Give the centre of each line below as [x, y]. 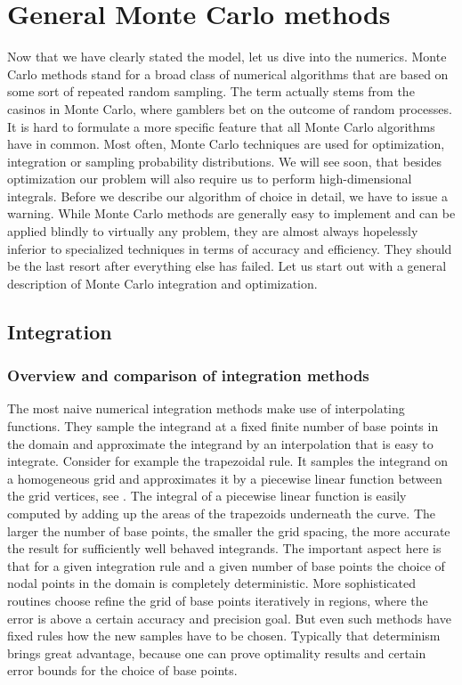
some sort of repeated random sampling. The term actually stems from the [211, 91]
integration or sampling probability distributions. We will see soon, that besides [225, 161]
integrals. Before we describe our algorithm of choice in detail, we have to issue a [227, 196]
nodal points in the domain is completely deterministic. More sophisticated [211, 583]
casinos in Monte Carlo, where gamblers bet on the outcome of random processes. [230, 108]
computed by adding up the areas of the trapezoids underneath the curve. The [221, 513]
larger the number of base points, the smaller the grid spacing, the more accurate [229, 530]
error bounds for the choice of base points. [122, 670]
